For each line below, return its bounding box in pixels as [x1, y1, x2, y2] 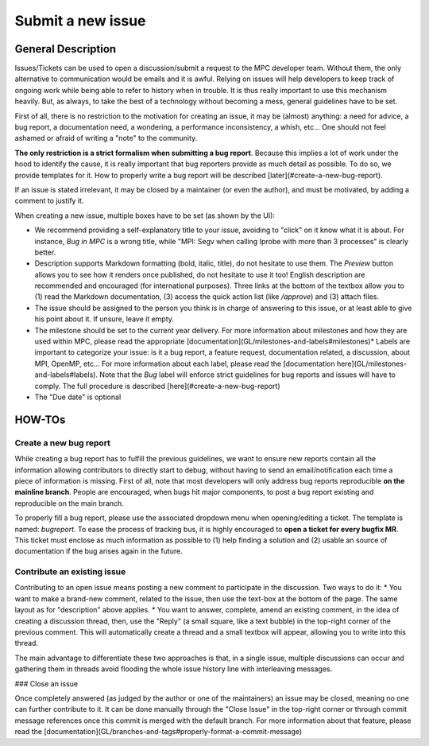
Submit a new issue [14, 12, 146, 29]
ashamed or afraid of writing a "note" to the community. [14, 134, 198, 143]
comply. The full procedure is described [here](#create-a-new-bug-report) [34, 381, 281, 390]
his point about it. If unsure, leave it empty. [34, 314, 175, 324]
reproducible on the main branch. [14, 498, 125, 508]
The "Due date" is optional [34, 392, 122, 402]
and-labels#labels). [34, 370, 99, 379]
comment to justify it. [14, 196, 84, 206]
